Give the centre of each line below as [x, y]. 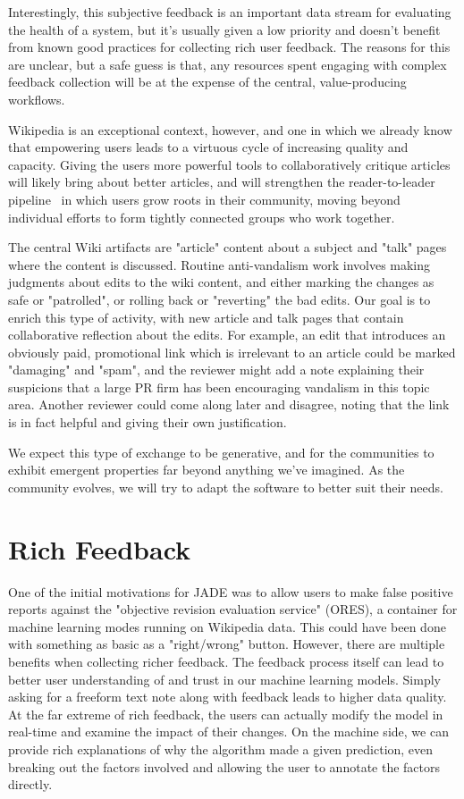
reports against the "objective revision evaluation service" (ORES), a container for [233, 609]
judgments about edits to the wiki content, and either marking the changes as [221, 282]
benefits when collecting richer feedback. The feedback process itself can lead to [226, 661]
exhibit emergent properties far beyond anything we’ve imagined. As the [207, 470]
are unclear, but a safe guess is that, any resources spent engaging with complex [228, 64]
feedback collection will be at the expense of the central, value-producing [207, 82]
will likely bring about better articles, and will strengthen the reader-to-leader [222, 182]
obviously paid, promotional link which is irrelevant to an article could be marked [232, 352]
